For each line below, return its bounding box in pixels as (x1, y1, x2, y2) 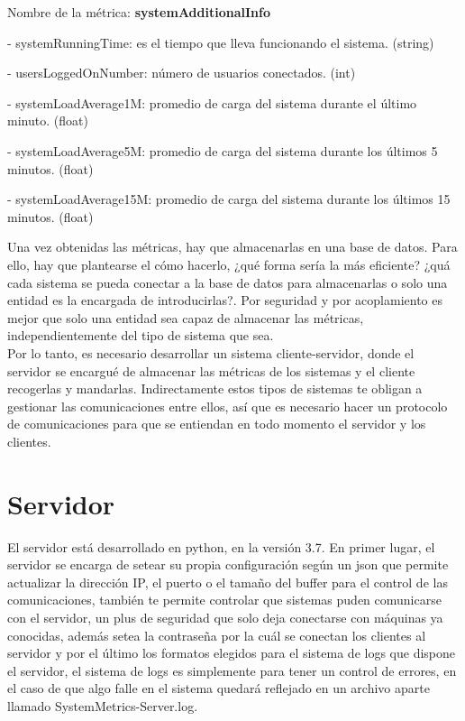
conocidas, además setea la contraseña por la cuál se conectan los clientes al (7, 625, 426, 644)
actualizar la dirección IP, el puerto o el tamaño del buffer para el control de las (7, 572, 448, 591)
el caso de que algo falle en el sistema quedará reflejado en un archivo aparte (7, 679, 430, 698)
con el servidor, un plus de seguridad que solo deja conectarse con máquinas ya (7, 607, 443, 626)
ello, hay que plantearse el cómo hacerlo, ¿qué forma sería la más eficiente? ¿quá (7, 254, 451, 273)
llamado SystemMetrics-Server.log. (7, 696, 198, 715)
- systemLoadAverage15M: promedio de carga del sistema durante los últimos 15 (7, 189, 451, 208)
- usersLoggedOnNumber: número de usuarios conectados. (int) (7, 63, 356, 82)
